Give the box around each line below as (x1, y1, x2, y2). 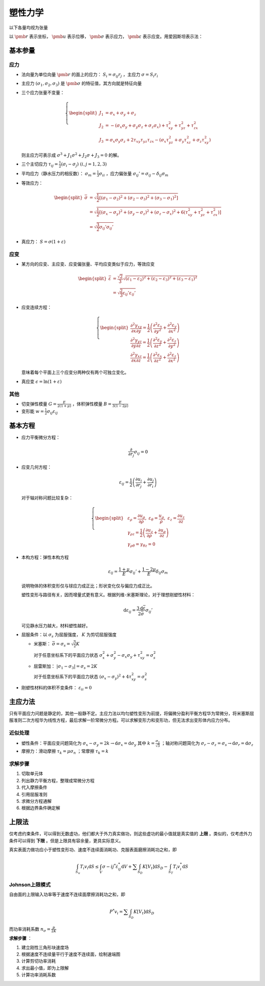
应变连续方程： (21, 304, 52, 310)
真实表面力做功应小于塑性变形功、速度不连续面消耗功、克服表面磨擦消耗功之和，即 (9, 847, 177, 853)
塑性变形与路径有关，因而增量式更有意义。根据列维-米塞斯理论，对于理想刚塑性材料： (21, 592, 196, 598)
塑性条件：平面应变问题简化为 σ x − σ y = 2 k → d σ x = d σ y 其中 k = (21, 740, 155, 747)
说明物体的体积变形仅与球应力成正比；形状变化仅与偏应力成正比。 (21, 583, 155, 588)
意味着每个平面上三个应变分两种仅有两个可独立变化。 (21, 370, 129, 375)
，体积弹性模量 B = (72, 400, 112, 407)
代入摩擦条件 (21, 784, 48, 790)
